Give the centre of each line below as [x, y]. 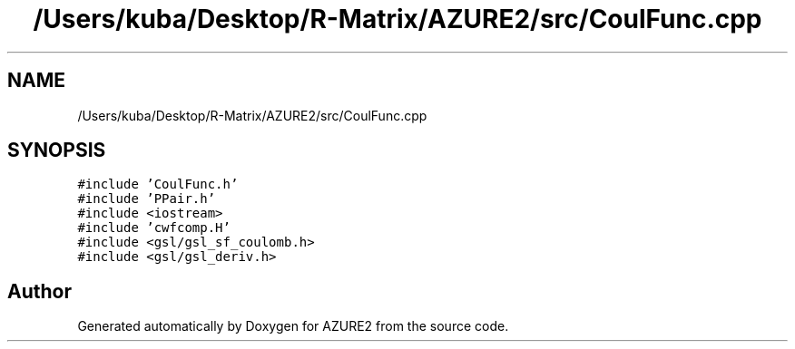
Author [39, 291]
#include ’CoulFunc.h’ [158, 184]
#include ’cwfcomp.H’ [154, 228]
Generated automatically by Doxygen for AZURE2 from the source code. [293, 326]
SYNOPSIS [57, 150]
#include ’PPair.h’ [147, 199]
